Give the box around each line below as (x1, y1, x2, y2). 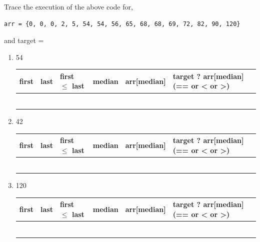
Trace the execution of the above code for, (4, 1, 133, 11)
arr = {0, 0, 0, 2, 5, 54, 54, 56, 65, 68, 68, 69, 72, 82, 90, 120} (4, 20, 240, 27)
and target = (4, 35, 44, 45)
